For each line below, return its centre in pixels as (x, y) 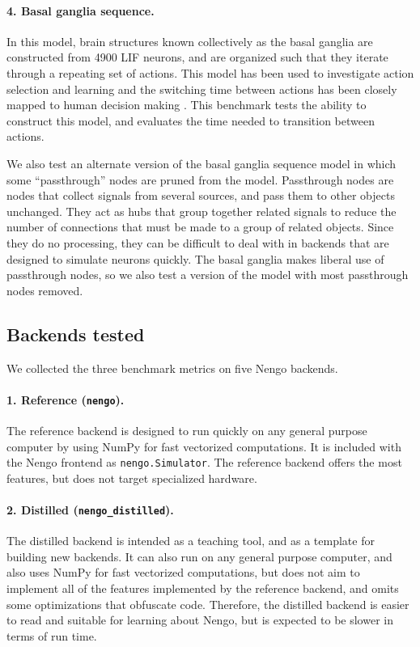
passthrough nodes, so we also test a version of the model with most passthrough (208, 275)
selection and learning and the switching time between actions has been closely (202, 89)
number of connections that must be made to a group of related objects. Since (200, 227)
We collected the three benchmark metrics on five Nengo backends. (172, 368)
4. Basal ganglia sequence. (81, 10)
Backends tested (76, 334)
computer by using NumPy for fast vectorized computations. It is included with (204, 446)
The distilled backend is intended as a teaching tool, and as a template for (191, 541)
